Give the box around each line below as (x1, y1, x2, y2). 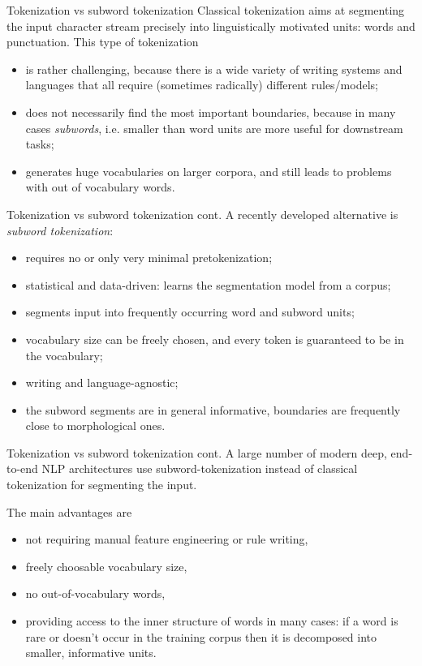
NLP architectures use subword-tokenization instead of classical (41, 460, 358, 477)
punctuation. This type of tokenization (6, 33, 199, 50)
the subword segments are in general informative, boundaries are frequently (25, 401, 401, 418)
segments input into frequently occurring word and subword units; (25, 303, 355, 320)
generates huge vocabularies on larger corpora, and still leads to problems (25, 162, 392, 179)
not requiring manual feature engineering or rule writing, (25, 531, 308, 548)
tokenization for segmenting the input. (6, 476, 197, 493)
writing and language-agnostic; (25, 374, 179, 391)
